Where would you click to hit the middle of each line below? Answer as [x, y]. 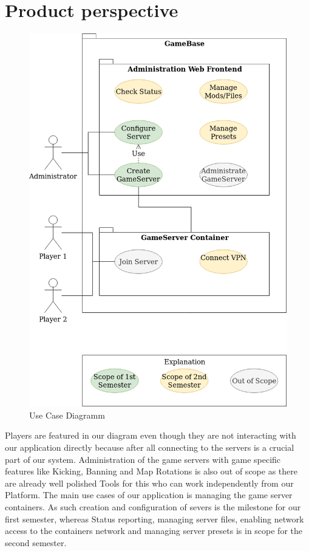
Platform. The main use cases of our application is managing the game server [149, 495]
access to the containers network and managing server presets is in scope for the [154, 531]
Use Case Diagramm [67, 415]
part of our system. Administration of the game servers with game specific [143, 459]
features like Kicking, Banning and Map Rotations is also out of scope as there [151, 471]
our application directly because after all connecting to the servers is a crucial [150, 447]
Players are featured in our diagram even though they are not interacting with [151, 435]
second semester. [36, 542]
